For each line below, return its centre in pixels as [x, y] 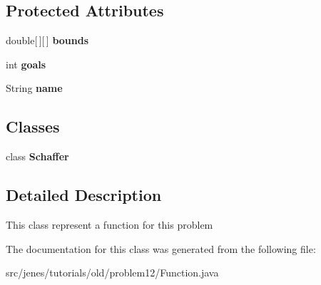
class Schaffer [37, 156]
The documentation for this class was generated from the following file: [161, 248]
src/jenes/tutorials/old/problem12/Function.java [112, 273]
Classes [33, 126]
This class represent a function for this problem [109, 224]
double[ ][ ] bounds [47, 40]
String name [34, 88]
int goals [26, 64]
